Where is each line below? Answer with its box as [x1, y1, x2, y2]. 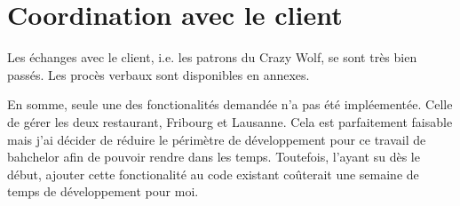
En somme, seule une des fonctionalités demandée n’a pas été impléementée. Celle [7, 95, 453, 114]
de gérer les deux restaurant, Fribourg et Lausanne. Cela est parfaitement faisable [7, 112, 453, 131]
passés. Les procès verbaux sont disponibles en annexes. [7, 65, 310, 83]
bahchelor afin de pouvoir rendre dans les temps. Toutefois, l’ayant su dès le [7, 147, 420, 166]
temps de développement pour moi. [7, 182, 199, 201]
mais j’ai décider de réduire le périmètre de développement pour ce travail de [7, 130, 426, 148]
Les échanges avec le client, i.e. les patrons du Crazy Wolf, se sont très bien [7, 48, 417, 67]
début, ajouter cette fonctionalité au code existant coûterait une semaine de [7, 164, 419, 183]
